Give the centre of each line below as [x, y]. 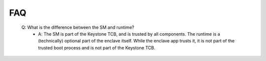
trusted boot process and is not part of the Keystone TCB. [97, 48]
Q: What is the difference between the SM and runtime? [78, 27]
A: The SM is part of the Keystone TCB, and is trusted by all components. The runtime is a [129, 34]
